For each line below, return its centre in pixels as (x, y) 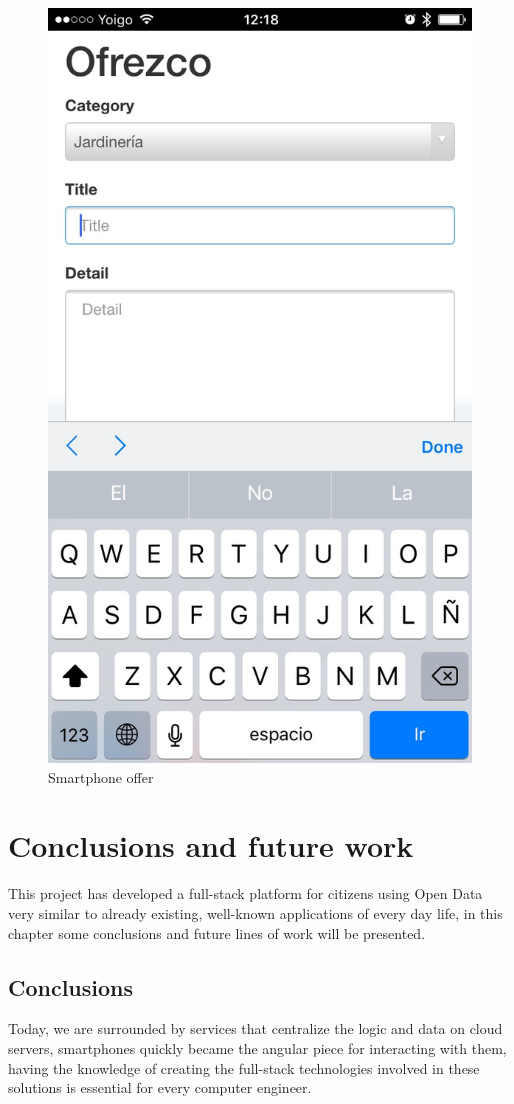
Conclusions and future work (211, 845)
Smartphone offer (101, 776)
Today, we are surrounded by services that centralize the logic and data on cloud (255, 1028)
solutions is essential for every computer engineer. (160, 1087)
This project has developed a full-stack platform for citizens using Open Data (245, 893)
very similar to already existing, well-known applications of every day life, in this (255, 912)
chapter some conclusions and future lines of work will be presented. (217, 932)
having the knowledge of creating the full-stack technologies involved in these (244, 1067)
